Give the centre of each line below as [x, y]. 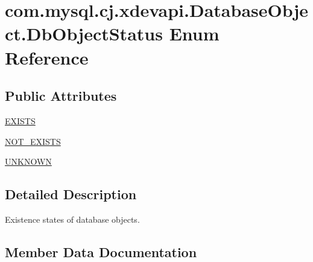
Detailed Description [71, 194]
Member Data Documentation [101, 251]
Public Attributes [61, 96]
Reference [47, 57]
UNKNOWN [28, 161]
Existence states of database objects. [72, 219]
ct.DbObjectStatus [84, 34]
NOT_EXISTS [33, 141]
